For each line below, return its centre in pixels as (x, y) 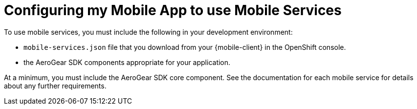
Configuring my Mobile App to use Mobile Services (173, 10)
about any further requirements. (55, 86)
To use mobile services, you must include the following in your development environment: (148, 32)
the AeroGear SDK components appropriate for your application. (127, 62)
